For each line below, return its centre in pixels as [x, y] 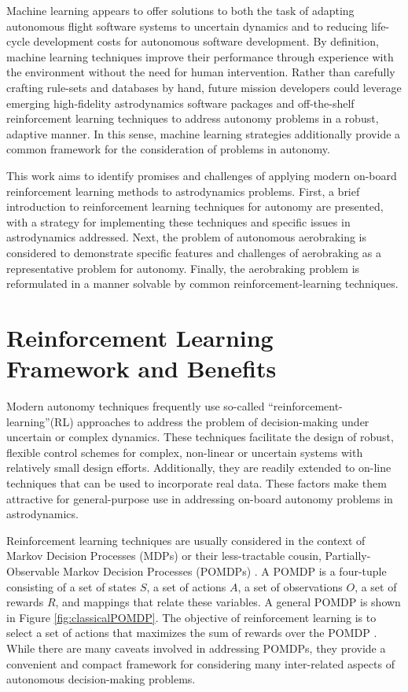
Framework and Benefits [142, 368]
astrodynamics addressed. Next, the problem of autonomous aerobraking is [187, 237]
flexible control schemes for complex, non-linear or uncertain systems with [185, 452]
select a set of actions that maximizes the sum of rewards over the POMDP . [192, 633]
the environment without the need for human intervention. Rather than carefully [201, 72]
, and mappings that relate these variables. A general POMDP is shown [228, 602]
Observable [33, 571]
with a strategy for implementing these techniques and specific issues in [178, 221]
